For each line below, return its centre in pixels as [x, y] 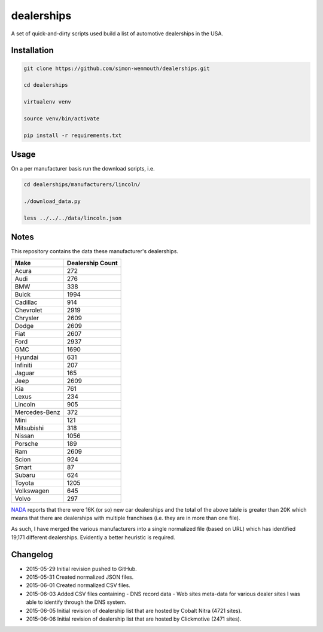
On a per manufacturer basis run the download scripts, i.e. [83, 169]
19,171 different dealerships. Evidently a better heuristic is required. [93, 537]
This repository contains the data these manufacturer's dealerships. [95, 251]
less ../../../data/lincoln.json [73, 218]
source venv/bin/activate [62, 118]
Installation [32, 51]
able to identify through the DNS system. [76, 602]
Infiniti [23, 365]
